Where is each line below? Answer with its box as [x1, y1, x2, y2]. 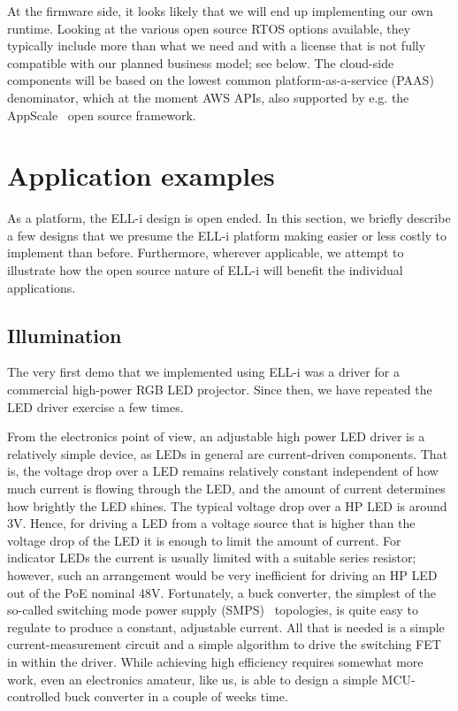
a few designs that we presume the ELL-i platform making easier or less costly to [7, 226, 447, 244]
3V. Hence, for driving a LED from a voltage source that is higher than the [7, 514, 416, 532]
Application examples [7, 157, 275, 194]
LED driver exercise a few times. [7, 397, 184, 416]
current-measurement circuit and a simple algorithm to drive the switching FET [7, 635, 441, 654]
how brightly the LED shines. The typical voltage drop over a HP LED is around [7, 496, 447, 515]
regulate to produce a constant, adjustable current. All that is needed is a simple [7, 617, 445, 636]
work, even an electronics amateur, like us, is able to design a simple [7, 669, 378, 688]
